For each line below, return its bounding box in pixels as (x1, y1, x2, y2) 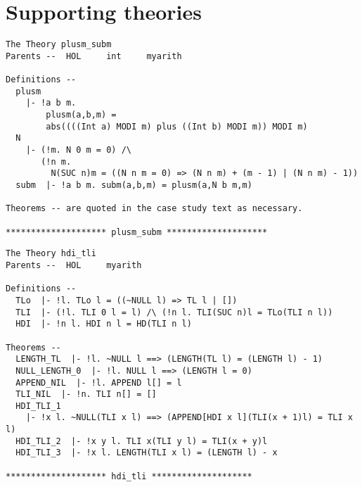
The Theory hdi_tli (6, 248, 96, 259)
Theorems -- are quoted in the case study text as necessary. (6, 203, 303, 214)
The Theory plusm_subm (6, 39, 112, 50)
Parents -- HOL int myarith (6, 51, 182, 61)
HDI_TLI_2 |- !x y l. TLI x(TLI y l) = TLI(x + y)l (15, 436, 268, 446)
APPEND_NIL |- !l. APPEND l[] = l (15, 377, 182, 388)
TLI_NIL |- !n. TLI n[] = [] (15, 389, 157, 400)
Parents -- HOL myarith (6, 260, 142, 270)
